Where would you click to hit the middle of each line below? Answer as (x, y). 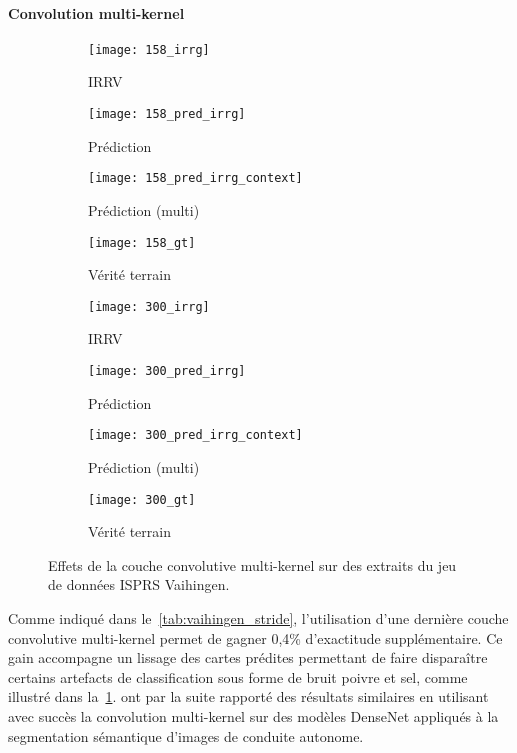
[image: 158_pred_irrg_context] (195, 178)
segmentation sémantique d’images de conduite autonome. (186, 735)
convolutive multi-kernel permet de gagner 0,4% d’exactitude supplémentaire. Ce (255, 637)
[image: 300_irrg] (149, 306)
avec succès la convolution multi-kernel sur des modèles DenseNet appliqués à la (253, 715)
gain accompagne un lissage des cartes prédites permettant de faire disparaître (248, 657)
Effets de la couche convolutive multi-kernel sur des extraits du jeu (252, 564)
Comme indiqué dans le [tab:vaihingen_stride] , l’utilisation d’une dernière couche (258, 617)
